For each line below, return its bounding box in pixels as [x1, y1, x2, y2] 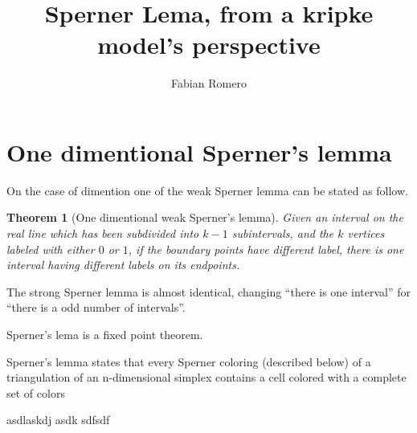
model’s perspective [97, 28, 321, 61]
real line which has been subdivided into [6, 225, 199, 242]
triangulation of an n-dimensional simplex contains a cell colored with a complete [6, 369, 407, 386]
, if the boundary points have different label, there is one [128, 240, 404, 257]
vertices [347, 225, 385, 242]
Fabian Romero [171, 75, 247, 92]
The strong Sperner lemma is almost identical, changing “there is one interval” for [6, 283, 411, 300]
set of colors [6, 384, 65, 401]
